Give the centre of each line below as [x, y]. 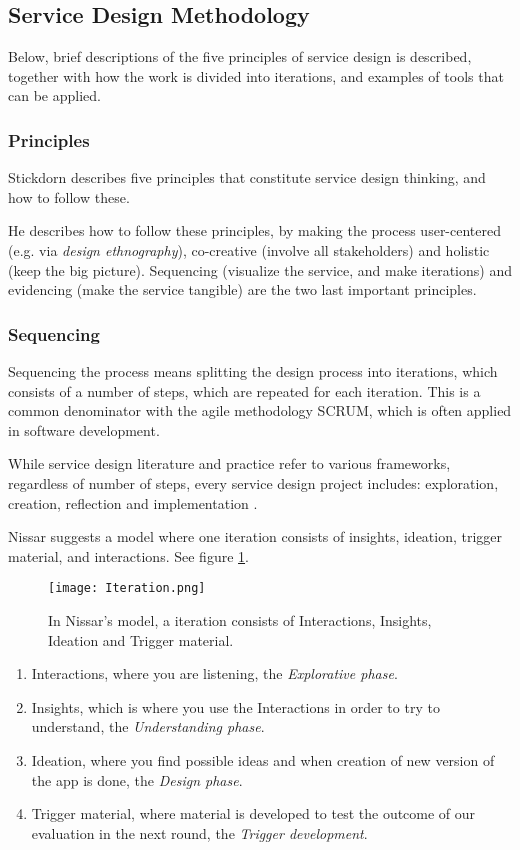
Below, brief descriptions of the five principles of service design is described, [240, 56]
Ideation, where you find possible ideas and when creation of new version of [263, 759]
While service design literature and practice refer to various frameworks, [229, 463]
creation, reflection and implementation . [133, 502]
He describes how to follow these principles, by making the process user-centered [255, 230]
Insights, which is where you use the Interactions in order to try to [235, 706]
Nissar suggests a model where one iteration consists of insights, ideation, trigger [255, 536]
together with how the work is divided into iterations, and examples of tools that [256, 75]
